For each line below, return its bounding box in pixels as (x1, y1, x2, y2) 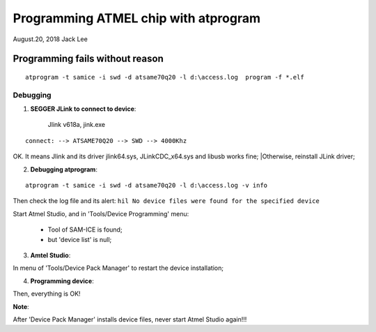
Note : (13, 302, 29, 310)
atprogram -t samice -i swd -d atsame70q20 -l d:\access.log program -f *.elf (25, 73, 304, 81)
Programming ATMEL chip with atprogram (13, 10, 261, 26)
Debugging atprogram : (30, 165, 97, 174)
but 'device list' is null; (47, 235, 112, 243)
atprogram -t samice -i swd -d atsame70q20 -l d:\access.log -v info (25, 181, 268, 190)
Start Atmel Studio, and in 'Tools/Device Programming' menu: (13, 209, 189, 218)
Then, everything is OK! (13, 289, 81, 298)
